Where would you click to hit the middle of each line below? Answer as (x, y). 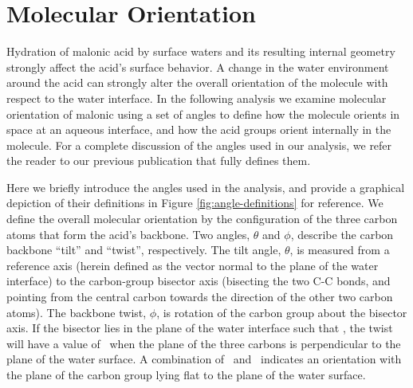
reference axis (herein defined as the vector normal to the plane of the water (193, 265)
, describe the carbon (342, 234)
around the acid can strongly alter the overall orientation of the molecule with (197, 82)
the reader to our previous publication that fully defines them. (159, 161)
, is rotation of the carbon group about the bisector (282, 312)
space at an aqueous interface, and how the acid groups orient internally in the (199, 129)
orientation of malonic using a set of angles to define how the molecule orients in (203, 114)
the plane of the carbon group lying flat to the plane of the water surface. (186, 374)
